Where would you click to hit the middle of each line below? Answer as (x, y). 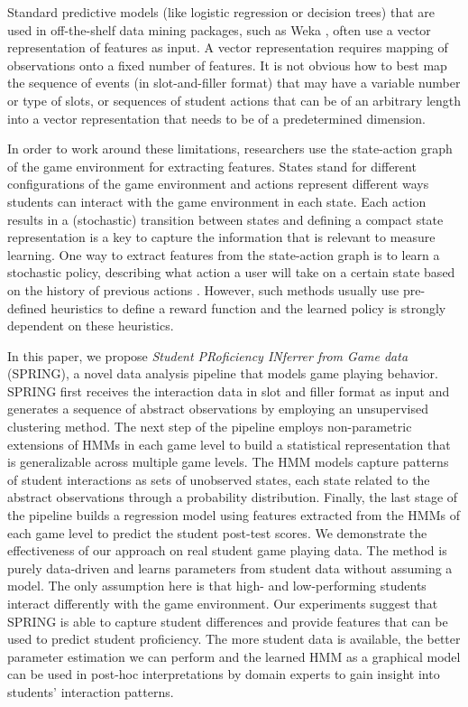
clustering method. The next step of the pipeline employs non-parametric (210, 427)
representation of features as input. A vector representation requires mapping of (228, 47)
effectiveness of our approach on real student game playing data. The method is (227, 550)
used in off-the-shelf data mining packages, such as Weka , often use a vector (219, 29)
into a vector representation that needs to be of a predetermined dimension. (216, 118)
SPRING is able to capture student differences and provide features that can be (228, 621)
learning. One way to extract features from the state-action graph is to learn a (224, 254)
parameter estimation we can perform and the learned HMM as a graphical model (234, 656)
